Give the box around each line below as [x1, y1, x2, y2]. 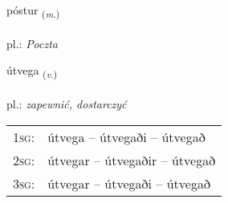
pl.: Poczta [6, 35, 59, 51]
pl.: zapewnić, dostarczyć [6, 95, 127, 112]
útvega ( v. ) [6, 62, 58, 81]
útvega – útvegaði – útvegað [47, 127, 206, 146]
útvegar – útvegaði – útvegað [47, 173, 210, 193]
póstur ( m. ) [6, 2, 60, 20]
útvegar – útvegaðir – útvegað [47, 150, 216, 169]
